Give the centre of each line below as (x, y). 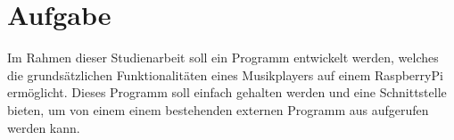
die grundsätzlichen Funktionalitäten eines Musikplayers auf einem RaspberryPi (225, 74)
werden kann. (44, 127)
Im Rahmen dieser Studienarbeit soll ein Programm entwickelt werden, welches (223, 58)
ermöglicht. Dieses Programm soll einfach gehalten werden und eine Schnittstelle (227, 92)
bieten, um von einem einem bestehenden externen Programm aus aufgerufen (218, 109)
